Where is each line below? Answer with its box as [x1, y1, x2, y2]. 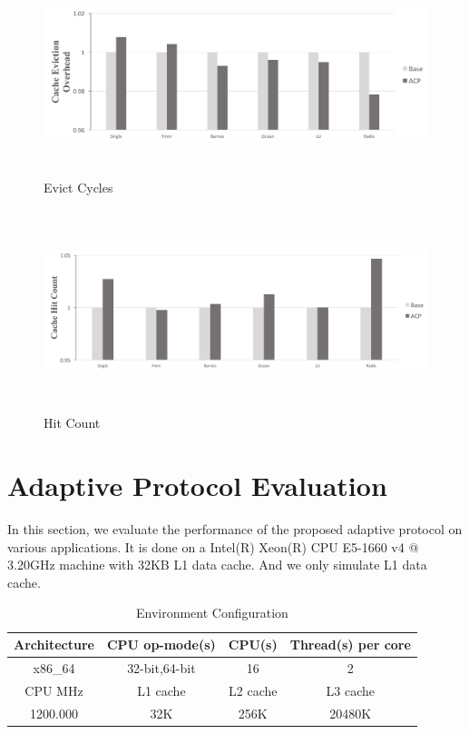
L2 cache [229, 680, 278, 699]
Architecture [14, 635, 94, 654]
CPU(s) [228, 635, 278, 654]
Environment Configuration [135, 603, 288, 622]
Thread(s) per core [289, 635, 411, 654]
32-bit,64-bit [127, 658, 196, 677]
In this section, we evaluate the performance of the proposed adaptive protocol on [7, 520, 463, 539]
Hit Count [44, 413, 101, 432]
